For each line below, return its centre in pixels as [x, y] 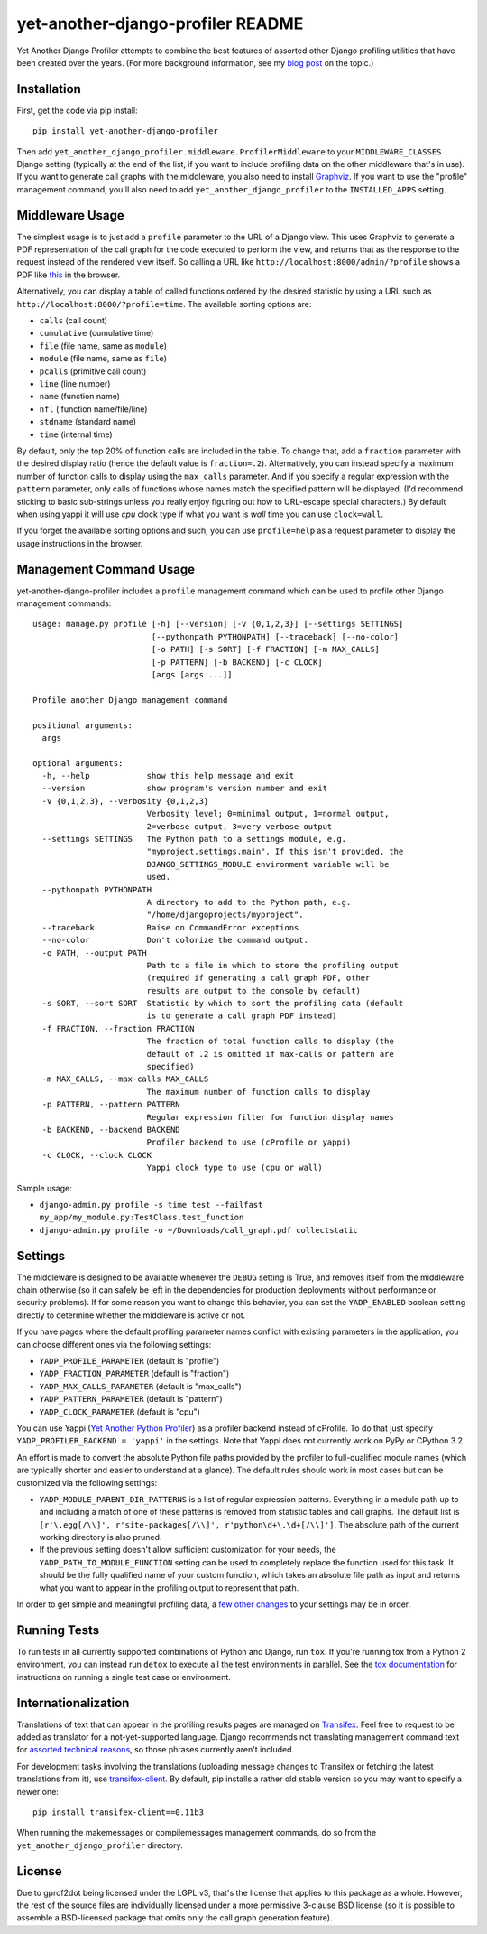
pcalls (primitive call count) [93, 371]
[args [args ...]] [192, 674]
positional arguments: [83, 725]
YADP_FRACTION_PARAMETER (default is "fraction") [134, 1374]
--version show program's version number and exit [185, 789]
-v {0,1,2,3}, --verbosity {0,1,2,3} [125, 801]
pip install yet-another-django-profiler [125, 131]
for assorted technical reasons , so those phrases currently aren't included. [156, 1750]
